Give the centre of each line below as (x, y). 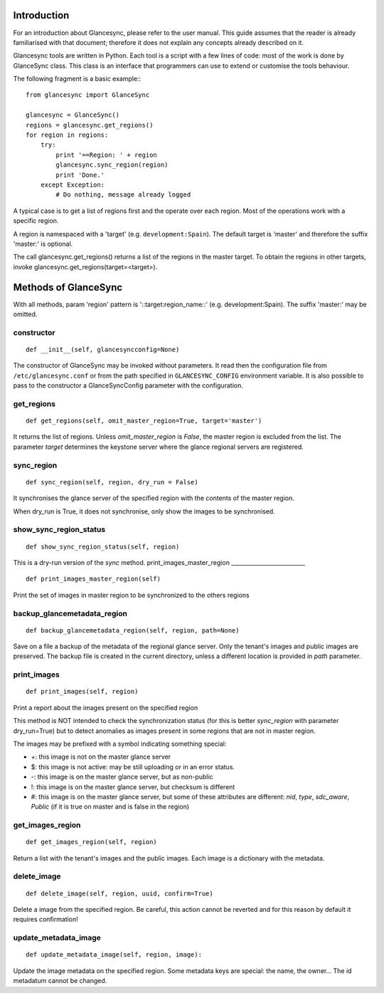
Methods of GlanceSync (68, 287)
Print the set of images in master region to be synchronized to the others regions (131, 595)
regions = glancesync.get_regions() (90, 125)
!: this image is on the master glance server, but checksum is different (133, 786)
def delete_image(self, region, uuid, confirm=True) (119, 893)
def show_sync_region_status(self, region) (103, 546)
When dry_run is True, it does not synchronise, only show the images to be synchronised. (144, 511)
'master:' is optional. (43, 244)
